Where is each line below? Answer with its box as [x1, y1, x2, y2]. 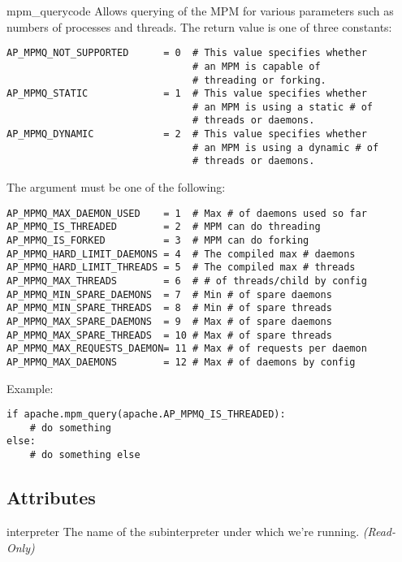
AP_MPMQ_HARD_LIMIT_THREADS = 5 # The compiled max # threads [6, 262, 356, 274]
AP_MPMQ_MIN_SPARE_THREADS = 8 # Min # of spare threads [6, 302, 332, 314]
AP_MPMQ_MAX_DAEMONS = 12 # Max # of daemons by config [6, 356, 356, 368]
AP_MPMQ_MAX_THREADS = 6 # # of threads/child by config [6, 275, 367, 287]
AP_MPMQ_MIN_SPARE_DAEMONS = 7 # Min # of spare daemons [6, 288, 332, 300]
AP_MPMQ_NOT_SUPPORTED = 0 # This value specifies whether [6, 47, 367, 59]
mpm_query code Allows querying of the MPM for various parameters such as [6, 2, 394, 19]
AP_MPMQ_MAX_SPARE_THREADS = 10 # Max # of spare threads [6, 329, 332, 341]
